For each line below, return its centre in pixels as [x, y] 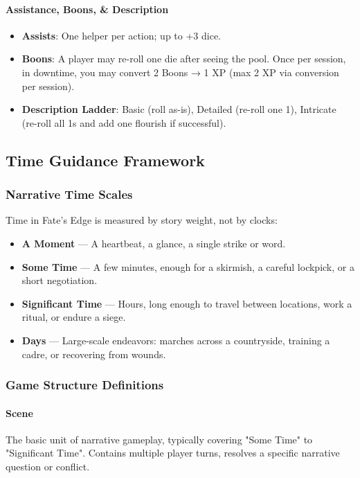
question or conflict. [48, 466]
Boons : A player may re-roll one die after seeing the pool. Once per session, [184, 59]
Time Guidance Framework [105, 160]
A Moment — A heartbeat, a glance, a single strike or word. [154, 243]
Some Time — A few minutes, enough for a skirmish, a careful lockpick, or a [188, 266]
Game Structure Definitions [85, 385]
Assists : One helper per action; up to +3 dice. [121, 35]
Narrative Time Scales [69, 194]
